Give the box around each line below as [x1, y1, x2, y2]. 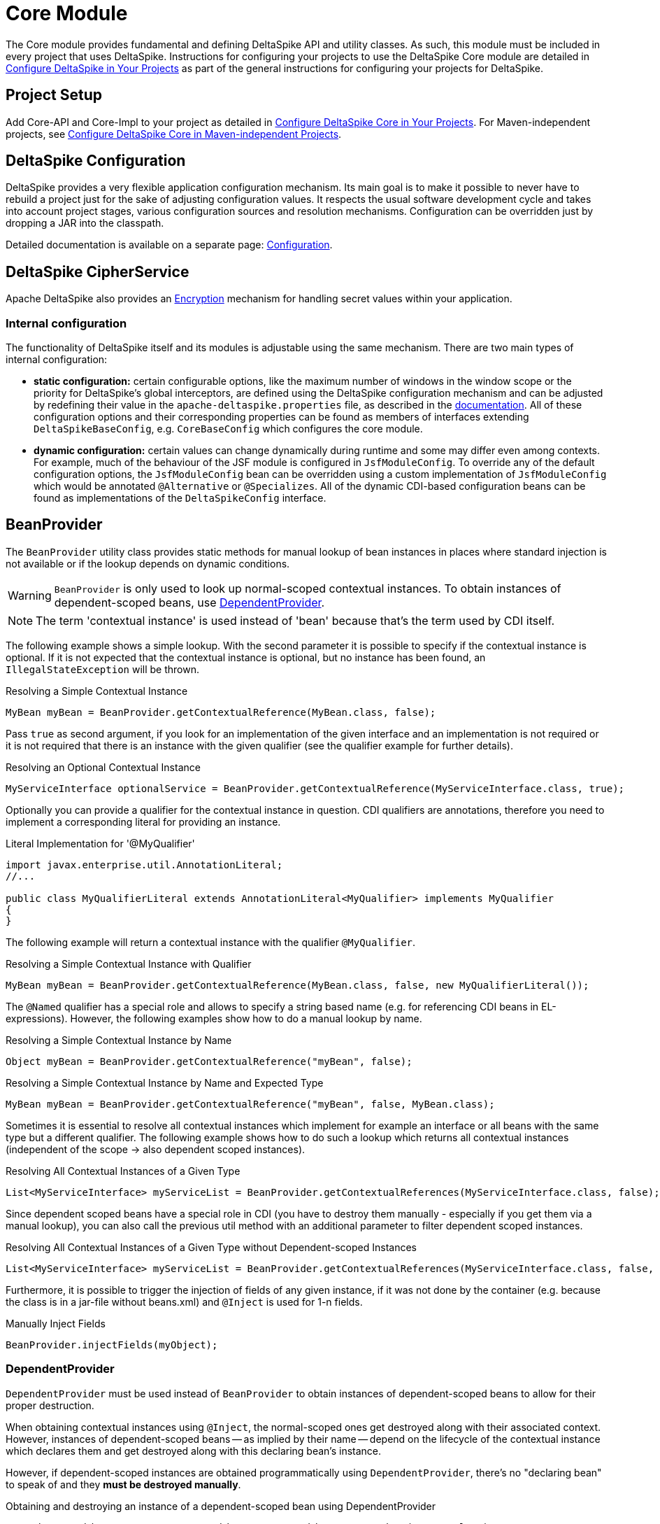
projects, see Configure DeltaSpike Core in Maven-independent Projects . [6, 127, 342, 140]
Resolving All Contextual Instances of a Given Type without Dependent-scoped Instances [6, 1241, 417, 1253]
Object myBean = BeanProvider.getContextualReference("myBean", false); [6, 1055, 412, 1067]
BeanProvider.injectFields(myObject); [6, 1339, 218, 1350]
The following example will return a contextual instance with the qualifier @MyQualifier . [6, 936, 416, 948]
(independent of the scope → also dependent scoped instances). [6, 1143, 306, 1155]
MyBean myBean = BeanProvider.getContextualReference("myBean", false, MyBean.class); [6, 1098, 495, 1110]
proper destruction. [6, 1399, 94, 1411]
